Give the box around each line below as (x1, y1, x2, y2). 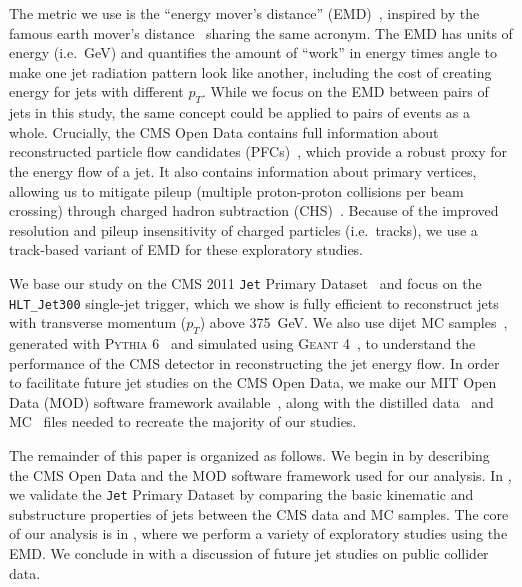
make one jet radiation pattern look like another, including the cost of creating (9, 61, 492, 82)
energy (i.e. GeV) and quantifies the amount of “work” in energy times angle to (9, 42, 498, 63)
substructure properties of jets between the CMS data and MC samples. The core (9, 503, 509, 524)
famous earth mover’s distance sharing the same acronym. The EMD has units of (9, 22, 513, 43)
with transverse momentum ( (9, 312, 187, 333)
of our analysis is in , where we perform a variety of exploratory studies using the (9, 523, 508, 544)
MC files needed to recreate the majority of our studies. (9, 411, 357, 432)
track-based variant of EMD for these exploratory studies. (9, 239, 364, 260)
